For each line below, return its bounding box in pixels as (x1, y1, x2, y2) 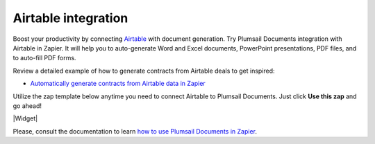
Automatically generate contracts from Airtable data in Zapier (30, 80, 206, 88)
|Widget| (12, 114, 38, 123)
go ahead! (12, 101, 42, 110)
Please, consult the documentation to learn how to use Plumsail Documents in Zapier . (12, 127, 257, 135)
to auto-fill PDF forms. (12, 54, 76, 62)
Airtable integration (12, 10, 128, 26)
